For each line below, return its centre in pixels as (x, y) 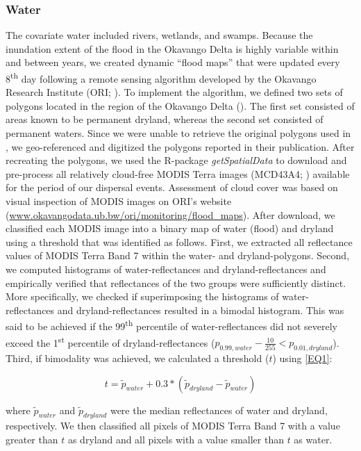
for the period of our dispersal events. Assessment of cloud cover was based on (172, 187)
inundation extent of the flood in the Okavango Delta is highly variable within (172, 48)
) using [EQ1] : (302, 358)
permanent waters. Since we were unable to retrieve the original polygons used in (178, 133)
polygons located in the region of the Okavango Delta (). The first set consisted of (180, 105)
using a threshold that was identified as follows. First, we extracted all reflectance (179, 241)
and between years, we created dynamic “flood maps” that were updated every (173, 62)
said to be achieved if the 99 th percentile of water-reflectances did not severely (172, 325)
